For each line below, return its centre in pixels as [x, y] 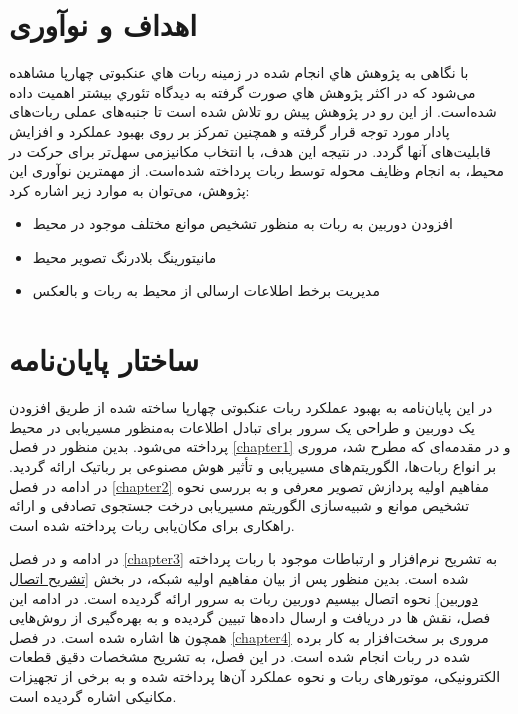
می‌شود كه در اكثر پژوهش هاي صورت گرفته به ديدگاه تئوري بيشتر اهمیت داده [242, 91]
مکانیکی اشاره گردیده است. [93, 695]
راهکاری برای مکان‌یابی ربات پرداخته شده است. [152, 524]
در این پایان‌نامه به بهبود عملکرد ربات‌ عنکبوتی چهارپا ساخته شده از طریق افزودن [251, 407]
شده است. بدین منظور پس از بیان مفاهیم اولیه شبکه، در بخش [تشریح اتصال [239, 577]
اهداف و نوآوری [103, 24]
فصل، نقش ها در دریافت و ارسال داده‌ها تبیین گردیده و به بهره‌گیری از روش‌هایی [250, 617]
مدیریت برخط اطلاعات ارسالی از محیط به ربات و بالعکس [206, 290]
